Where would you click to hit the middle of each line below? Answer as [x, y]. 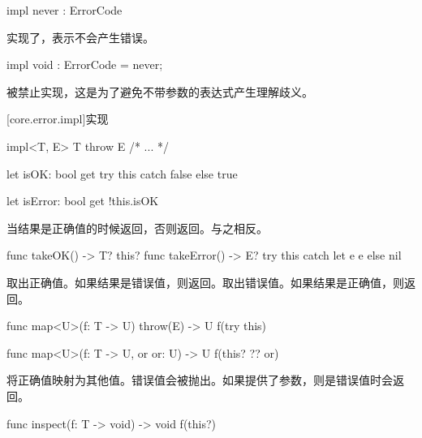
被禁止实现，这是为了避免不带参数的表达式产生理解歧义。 [160, 91]
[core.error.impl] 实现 [58, 119]
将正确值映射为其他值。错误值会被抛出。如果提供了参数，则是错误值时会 [200, 380]
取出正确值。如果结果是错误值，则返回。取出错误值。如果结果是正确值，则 [205, 282]
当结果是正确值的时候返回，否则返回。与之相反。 [137, 228]
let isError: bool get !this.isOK [83, 201]
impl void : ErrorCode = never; [85, 64]
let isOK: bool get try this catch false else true [122, 173]
